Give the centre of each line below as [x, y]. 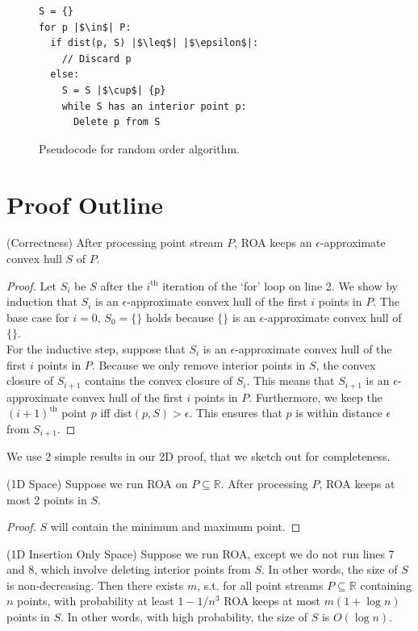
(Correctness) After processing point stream [115, 242]
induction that [42, 301]
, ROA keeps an [273, 242]
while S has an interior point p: [154, 106]
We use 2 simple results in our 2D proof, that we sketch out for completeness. [199, 456]
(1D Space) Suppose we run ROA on [97, 483]
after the [121, 285]
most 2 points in [47, 499]
